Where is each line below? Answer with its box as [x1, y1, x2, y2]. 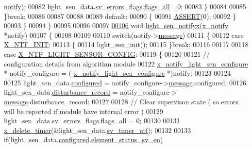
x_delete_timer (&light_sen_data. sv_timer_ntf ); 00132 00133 [4, 125, 191, 135]
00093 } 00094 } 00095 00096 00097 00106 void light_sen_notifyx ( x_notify [4, 20, 229, 31]
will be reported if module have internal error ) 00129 [4, 106, 163, 116]
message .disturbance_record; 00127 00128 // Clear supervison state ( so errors [4, 96, 238, 106]
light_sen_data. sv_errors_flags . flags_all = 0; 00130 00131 [4, 115, 180, 126]
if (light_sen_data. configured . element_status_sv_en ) [4, 134, 163, 145]
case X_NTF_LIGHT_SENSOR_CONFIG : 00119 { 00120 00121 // [4, 49, 210, 59]
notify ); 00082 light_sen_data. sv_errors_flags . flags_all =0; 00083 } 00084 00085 [4, 1, 246, 11]
